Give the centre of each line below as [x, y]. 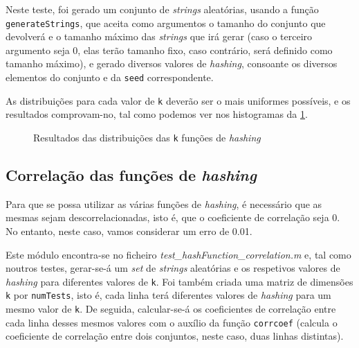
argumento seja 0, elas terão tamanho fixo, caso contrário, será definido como [169, 50]
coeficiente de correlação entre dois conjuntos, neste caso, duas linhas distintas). [175, 336]
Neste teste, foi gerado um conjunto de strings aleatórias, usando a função [162, 9]
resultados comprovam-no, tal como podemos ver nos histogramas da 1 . [157, 114]
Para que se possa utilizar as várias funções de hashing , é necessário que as [164, 203]
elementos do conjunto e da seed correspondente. [110, 77]
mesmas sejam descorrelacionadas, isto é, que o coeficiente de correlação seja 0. [173, 217]
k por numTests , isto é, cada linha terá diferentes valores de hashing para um [168, 295]
